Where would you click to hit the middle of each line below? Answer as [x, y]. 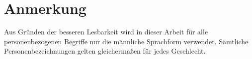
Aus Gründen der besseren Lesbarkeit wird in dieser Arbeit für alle [106, 32]
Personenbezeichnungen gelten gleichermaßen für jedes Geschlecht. [105, 51]
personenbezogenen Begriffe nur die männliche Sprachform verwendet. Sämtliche [126, 41]
